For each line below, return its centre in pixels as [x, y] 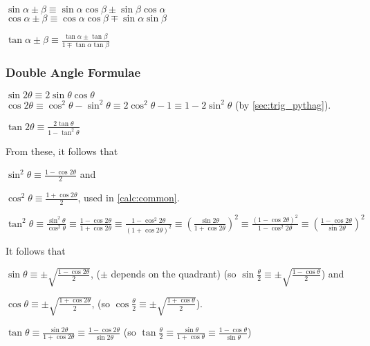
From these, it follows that [62, 151]
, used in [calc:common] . [129, 198]
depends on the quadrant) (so [174, 274]
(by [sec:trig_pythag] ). [283, 104]
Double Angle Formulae [73, 72]
